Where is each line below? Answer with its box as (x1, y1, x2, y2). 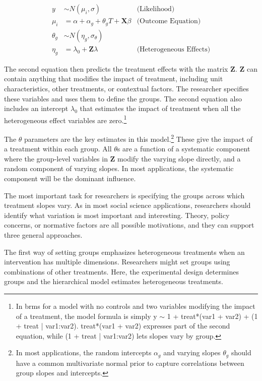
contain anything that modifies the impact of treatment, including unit (4, 73, 223, 84)
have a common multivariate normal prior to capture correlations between (16, 357, 244, 368)
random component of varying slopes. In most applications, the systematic (4, 163, 234, 174)
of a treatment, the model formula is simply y (16, 310, 157, 321)
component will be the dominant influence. (4, 173, 136, 183)
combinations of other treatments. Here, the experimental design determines (4, 266, 239, 277)
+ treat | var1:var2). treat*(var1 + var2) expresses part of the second (16, 320, 230, 331)
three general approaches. (4, 229, 83, 240)
